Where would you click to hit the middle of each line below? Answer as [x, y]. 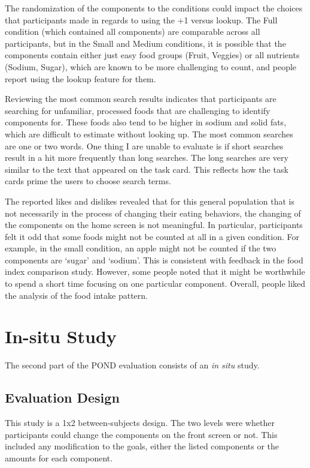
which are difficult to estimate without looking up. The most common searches [149, 133]
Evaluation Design [62, 397]
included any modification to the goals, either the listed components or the [142, 446]
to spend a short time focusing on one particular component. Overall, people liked [155, 283]
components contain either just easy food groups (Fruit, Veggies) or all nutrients [152, 55]
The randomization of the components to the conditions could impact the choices [154, 8]
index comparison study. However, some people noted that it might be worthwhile [155, 271]
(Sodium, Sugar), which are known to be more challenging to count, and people [151, 66]
